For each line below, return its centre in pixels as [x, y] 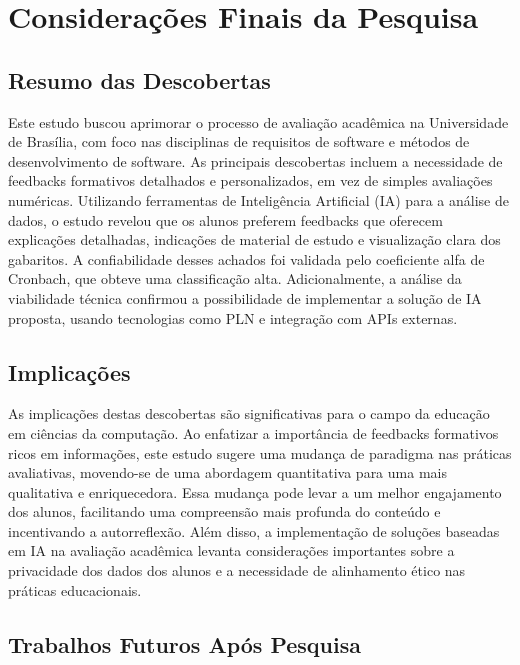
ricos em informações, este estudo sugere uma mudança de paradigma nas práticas [260, 452]
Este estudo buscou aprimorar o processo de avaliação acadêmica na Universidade [258, 121]
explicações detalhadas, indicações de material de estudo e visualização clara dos [254, 239]
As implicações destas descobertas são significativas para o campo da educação [249, 413]
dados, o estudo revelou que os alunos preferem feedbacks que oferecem [225, 219]
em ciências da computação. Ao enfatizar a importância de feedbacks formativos [253, 432]
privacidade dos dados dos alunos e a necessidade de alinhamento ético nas [237, 570]
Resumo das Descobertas [139, 79]
